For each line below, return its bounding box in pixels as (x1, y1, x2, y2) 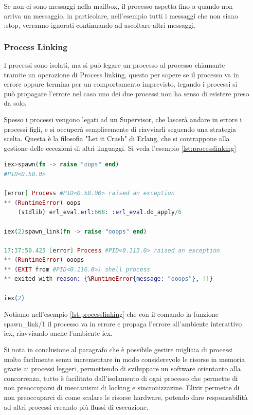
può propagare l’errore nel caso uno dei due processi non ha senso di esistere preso (4, 88, 249, 98)
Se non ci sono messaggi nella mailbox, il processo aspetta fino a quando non (4, 1, 233, 11)
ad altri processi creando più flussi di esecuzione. (4, 401, 149, 412)
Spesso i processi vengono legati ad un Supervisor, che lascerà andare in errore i (4, 114, 242, 124)
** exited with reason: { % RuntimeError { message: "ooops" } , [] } (4, 275, 213, 283)
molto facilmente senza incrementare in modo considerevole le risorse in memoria (4, 354, 245, 364)
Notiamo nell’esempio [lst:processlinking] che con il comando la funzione (4, 309, 218, 319)
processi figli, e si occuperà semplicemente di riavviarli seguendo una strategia (4, 124, 236, 134)
